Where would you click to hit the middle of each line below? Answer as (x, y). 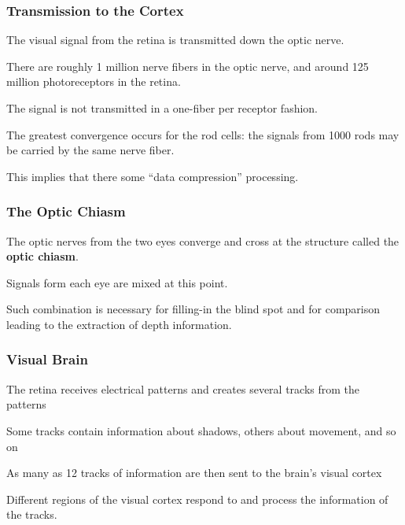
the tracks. (32, 514)
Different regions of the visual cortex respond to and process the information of (197, 499)
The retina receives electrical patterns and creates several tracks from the (183, 388)
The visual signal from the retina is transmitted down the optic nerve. (175, 40)
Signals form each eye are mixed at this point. (117, 282)
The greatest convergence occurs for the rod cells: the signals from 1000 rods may (203, 134)
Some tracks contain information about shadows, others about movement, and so (201, 430)
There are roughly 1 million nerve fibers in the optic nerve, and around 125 (188, 66)
